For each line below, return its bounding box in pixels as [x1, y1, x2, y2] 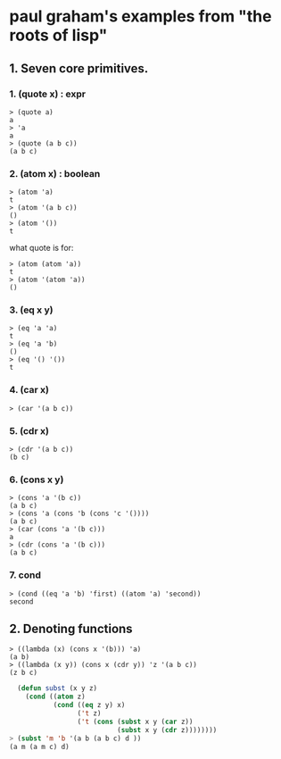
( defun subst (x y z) [17, 684, 98, 693]
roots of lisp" [9, 25, 108, 46]
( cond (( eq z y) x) [53, 701, 126, 710]
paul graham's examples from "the [9, 6, 272, 27]
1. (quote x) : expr [9, 88, 87, 100]
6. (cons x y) [9, 473, 64, 486]
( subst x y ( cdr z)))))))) [117, 725, 218, 734]
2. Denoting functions [9, 621, 133, 637]
